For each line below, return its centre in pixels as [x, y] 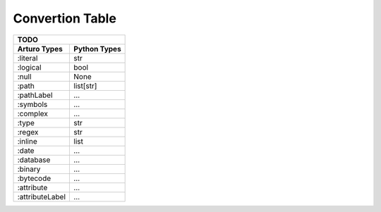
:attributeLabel [42, 197]
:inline [28, 141]
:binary [29, 169]
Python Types [97, 49]
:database [34, 160]
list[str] [85, 86]
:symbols [32, 104]
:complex [33, 113]
